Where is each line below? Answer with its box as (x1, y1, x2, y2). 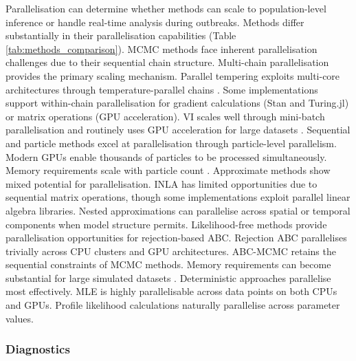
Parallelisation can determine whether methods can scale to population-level (5, 1, 326, 15)
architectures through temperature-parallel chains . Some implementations (5, 82, 318, 96)
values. (5, 311, 34, 325)
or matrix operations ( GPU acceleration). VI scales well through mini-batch (5, 109, 325, 123)
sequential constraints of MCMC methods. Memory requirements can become (5, 257, 331, 272)
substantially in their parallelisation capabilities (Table (5, 28, 236, 43)
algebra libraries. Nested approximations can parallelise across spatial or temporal (5, 203, 351, 217)
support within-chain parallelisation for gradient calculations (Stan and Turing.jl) (5, 96, 349, 110)
